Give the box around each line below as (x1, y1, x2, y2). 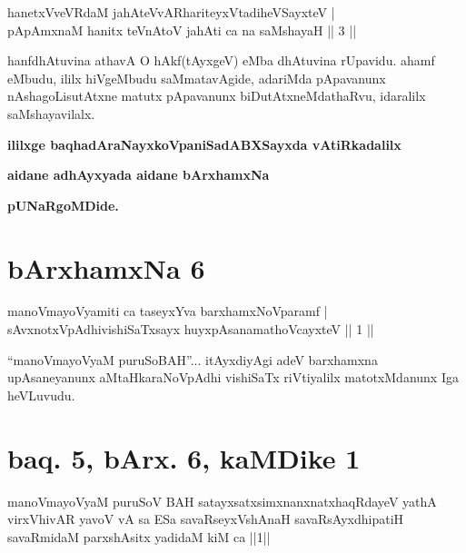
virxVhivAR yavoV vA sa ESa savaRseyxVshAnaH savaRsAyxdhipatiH (7, 509, 404, 528)
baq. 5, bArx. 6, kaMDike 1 (7, 439, 361, 476)
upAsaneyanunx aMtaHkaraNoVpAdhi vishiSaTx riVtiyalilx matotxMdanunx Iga (7, 368, 459, 387)
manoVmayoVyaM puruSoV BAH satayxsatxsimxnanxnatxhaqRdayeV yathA (7, 491, 437, 510)
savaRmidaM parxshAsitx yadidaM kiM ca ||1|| (7, 527, 271, 546)
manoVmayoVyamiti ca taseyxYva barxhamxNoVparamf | (7, 301, 328, 321)
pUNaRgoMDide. (7, 195, 119, 214)
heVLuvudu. (7, 385, 75, 404)
